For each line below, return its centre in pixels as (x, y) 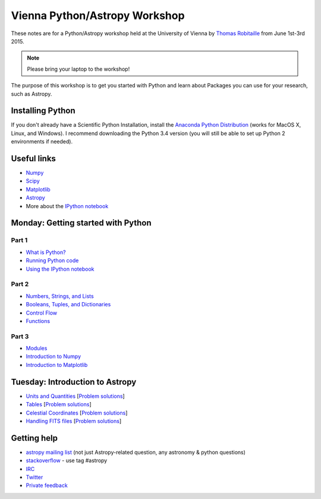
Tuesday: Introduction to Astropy (74, 382)
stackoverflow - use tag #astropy (67, 460)
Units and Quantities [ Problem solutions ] (75, 396)
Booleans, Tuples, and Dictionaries (68, 305)
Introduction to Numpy (53, 356)
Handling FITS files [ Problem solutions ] (74, 421)
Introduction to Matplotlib (57, 365)
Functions (38, 321)
